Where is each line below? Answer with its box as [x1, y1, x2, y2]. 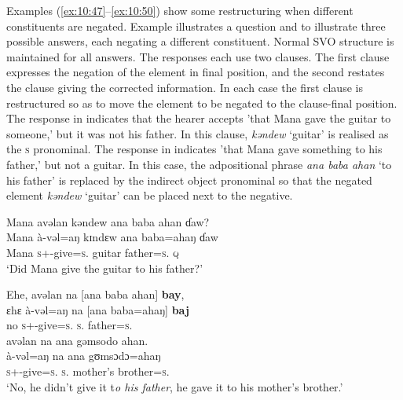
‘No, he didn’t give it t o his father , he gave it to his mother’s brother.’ [6, 378, 343, 394]
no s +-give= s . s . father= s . [6, 317, 133, 333]
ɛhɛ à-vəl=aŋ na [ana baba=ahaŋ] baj [6, 301, 189, 317]
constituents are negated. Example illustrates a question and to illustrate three [6, 17, 386, 34]
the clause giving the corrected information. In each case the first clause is [6, 79, 363, 95]
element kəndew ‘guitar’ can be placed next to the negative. [6, 187, 293, 204]
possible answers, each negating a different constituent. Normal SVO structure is [6, 33, 394, 50]
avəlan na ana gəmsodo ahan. [6, 332, 148, 348]
